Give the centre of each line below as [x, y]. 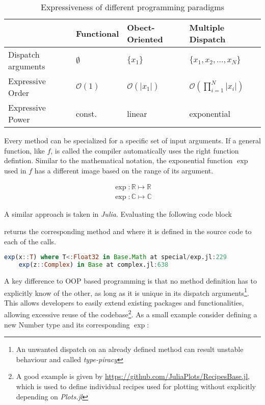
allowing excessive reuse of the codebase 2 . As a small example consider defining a [131, 314]
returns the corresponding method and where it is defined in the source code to [128, 231]
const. [86, 113]
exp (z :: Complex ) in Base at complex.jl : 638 [94, 265]
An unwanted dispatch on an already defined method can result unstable [130, 349]
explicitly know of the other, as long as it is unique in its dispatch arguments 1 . [127, 292]
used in [15, 170]
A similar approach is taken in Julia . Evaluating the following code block [118, 214]
